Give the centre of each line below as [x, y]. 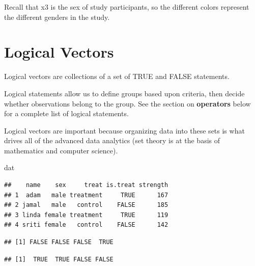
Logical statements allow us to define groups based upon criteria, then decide [124, 93]
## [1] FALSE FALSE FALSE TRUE [59, 242]
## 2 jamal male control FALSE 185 [86, 205]
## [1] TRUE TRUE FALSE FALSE [59, 259]
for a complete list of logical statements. [66, 113]
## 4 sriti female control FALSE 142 [86, 225]
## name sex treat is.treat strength [86, 185]
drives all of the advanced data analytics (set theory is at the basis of [112, 140]
